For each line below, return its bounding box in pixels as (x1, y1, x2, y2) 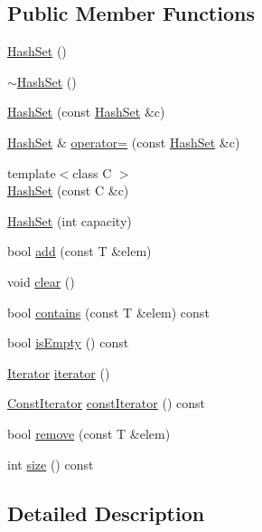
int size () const (7, 454, 94, 473)
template (7, 163, 56, 182)
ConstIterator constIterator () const (7, 394, 205, 413)
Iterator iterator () (7, 363, 110, 382)
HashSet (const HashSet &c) (7, 102, 165, 121)
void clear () (7, 271, 75, 290)
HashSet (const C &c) (7, 181, 129, 200)
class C (72, 163, 112, 182)
